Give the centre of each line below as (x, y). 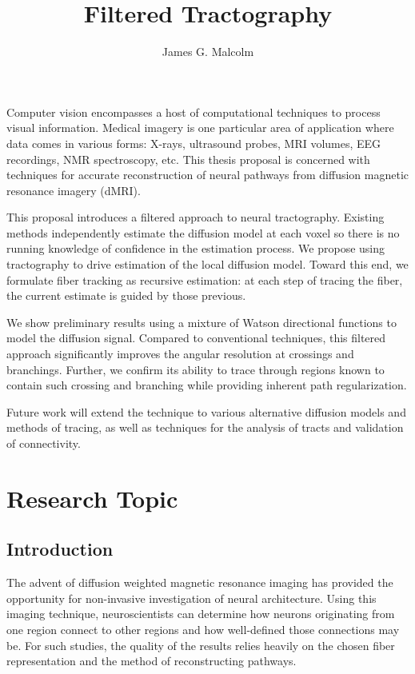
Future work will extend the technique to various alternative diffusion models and (206, 411)
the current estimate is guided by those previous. (126, 295)
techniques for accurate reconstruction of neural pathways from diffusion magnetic (207, 175)
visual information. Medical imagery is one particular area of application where (200, 128)
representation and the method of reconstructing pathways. (152, 661)
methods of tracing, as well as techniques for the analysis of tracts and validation (205, 427)
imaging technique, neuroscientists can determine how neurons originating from (201, 614)
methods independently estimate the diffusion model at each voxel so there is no (203, 232)
